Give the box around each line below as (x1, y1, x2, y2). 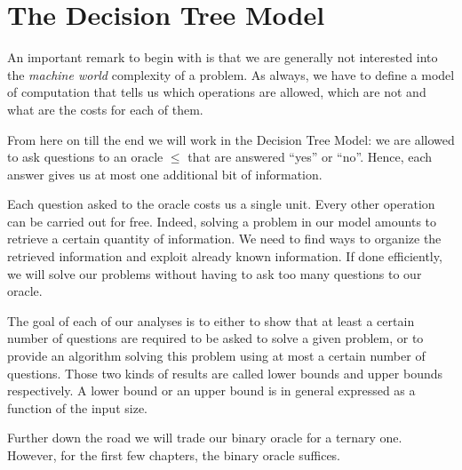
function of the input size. (7, 398, 147, 417)
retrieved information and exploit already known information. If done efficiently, (7, 247, 442, 266)
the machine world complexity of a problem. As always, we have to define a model (7, 65, 455, 84)
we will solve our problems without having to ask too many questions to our (7, 264, 422, 283)
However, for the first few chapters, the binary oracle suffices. (7, 446, 341, 464)
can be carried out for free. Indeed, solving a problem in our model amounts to (7, 211, 437, 230)
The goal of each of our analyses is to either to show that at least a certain (7, 311, 415, 330)
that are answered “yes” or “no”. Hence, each (187, 147, 433, 166)
